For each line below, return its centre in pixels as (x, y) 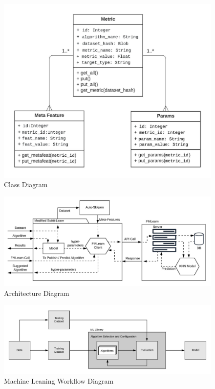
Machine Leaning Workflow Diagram (59, 381)
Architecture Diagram (37, 293)
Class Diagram (26, 184)
